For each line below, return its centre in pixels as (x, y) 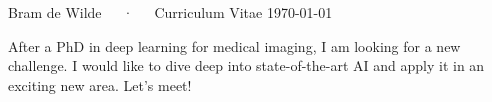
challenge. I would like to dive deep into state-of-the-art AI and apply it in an (246, 65)
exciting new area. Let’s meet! (100, 84)
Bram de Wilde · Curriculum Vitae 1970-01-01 (170, 12)
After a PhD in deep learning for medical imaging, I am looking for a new (234, 45)
